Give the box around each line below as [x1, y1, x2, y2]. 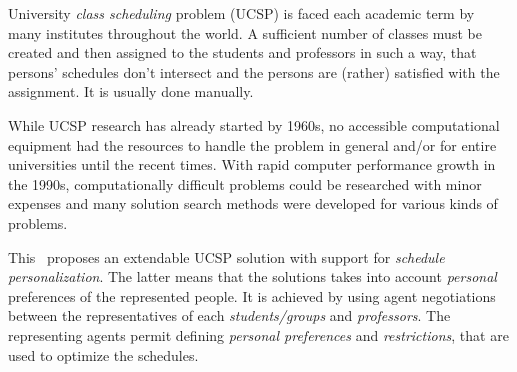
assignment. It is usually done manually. [8, 81, 254, 102]
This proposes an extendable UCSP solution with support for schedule [8, 246, 445, 267]
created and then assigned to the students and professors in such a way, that [8, 42, 477, 63]
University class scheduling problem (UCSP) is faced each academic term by [8, 3, 475, 23]
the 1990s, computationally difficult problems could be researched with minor [8, 173, 482, 194]
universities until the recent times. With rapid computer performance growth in [8, 154, 496, 175]
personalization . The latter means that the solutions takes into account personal [8, 266, 497, 287]
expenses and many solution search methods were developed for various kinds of [8, 193, 498, 214]
